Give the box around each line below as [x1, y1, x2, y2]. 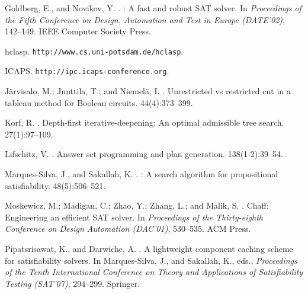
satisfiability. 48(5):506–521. [5, 179, 106, 191]
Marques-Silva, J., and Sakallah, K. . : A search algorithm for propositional [5, 168, 278, 180]
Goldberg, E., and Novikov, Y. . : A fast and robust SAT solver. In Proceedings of [5, 2, 301, 14]
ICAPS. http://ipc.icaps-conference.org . [5, 65, 169, 77]
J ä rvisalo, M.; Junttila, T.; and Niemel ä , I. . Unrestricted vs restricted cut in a [5, 85, 291, 97]
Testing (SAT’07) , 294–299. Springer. [5, 277, 140, 289]
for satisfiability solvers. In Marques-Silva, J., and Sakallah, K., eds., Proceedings [5, 254, 297, 266]
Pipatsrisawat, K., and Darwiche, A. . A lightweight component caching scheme [5, 242, 293, 255]
